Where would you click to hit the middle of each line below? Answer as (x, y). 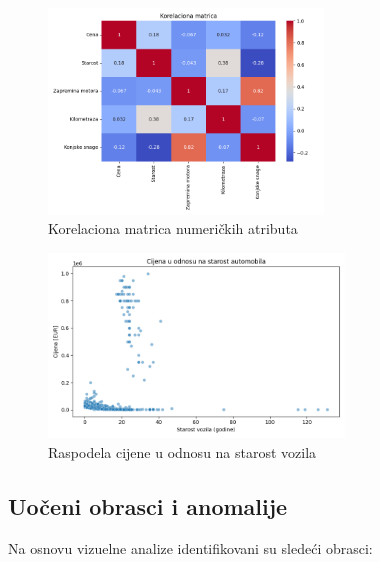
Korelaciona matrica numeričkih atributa (173, 228)
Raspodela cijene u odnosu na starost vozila (182, 451)
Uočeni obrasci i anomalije (148, 505)
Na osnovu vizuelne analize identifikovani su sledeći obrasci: (190, 547)
